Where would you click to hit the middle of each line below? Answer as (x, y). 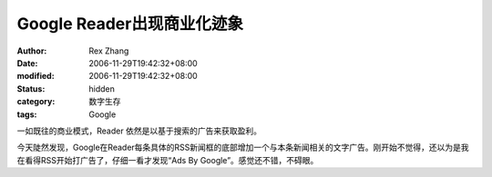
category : (36, 102)
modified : (36, 76)
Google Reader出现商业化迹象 (130, 24)
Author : (32, 51)
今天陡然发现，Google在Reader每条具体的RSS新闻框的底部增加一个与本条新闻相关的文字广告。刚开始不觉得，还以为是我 (243, 147)
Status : (31, 88)
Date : (27, 63)
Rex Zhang (109, 51)
